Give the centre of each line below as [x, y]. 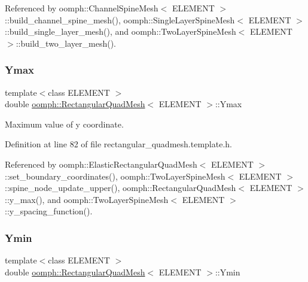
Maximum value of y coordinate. [64, 124]
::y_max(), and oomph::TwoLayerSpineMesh [87, 199]
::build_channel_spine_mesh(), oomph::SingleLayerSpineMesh [120, 19]
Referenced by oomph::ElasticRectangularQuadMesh [101, 164]
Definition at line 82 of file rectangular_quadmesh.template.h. [118, 144]
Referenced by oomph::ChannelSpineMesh [82, 8]
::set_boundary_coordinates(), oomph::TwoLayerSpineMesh [115, 176]
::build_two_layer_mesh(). [66, 43]
